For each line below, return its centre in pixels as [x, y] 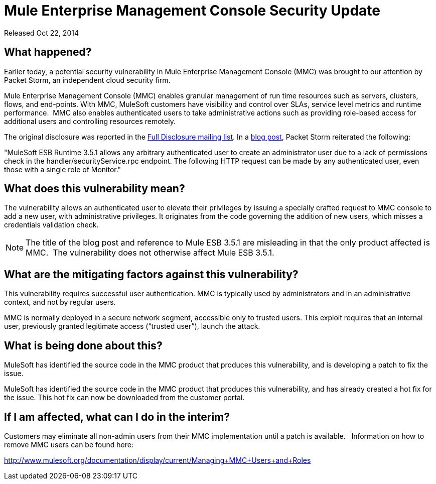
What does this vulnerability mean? [95, 189]
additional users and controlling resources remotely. [90, 121]
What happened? [48, 52]
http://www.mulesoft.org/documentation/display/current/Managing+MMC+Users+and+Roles [158, 460]
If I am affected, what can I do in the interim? [117, 417]
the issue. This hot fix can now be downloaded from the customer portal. [124, 398]
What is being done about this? [83, 345]
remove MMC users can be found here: [69, 444]
